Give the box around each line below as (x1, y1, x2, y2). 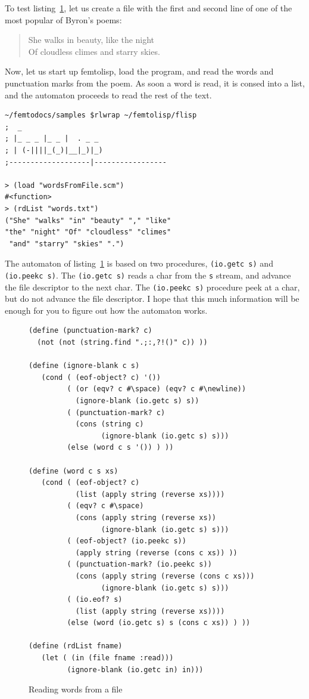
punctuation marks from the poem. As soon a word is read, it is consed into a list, (5, 76, 305, 89)
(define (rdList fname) (29, 642, 123, 651)
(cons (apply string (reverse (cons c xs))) (75, 571, 255, 580)
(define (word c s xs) (29, 466, 118, 475)
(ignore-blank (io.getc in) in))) (67, 665, 204, 674)
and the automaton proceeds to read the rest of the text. (5, 88, 212, 101)
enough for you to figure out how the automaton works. (5, 304, 208, 316)
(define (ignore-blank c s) (29, 361, 140, 370)
